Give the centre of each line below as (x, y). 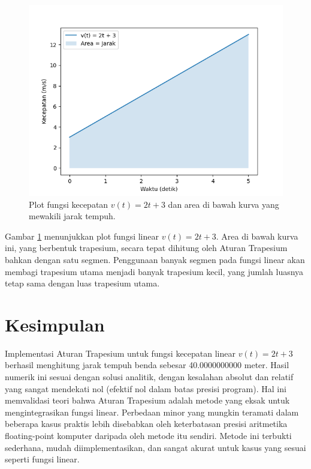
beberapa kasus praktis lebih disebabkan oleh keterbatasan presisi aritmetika (146, 424)
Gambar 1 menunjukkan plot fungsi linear (82, 236)
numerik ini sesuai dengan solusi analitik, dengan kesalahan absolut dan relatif (149, 377)
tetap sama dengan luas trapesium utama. (82, 283)
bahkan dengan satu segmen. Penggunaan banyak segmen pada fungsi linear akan (155, 259)
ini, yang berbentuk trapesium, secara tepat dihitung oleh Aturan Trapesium (146, 248)
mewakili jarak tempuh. (72, 216)
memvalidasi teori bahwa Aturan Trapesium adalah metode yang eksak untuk (147, 400)
